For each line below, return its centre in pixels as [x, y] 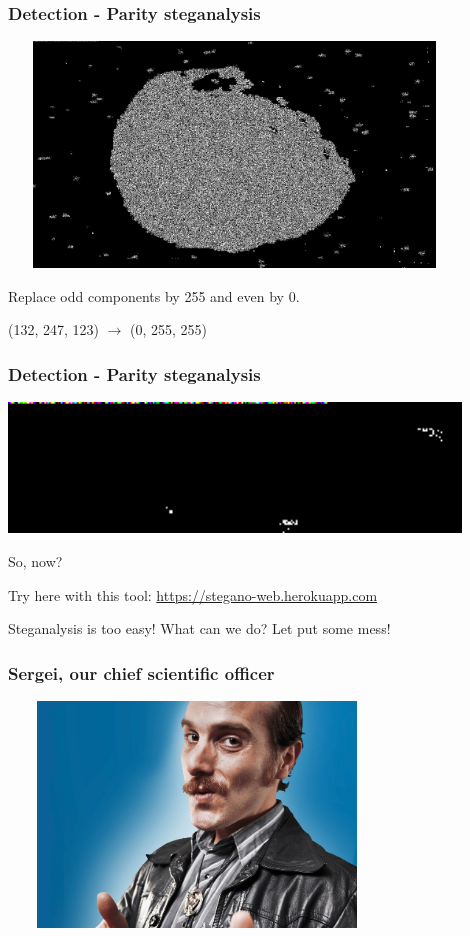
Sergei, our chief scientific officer [141, 672]
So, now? [35, 561]
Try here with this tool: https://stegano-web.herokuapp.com [193, 594]
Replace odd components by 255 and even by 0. [154, 295]
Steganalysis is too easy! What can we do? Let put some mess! [199, 628]
